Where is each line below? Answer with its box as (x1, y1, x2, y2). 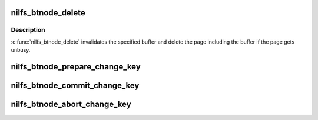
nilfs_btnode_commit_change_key (11, 80, 140, 91)
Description (11, 26, 45, 34)
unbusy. (11, 46, 31, 54)
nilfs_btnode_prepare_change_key (11, 62, 141, 72)
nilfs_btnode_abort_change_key (11, 99, 132, 109)
